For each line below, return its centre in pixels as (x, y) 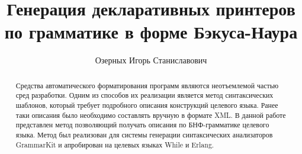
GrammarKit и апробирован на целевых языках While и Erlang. (115, 144)
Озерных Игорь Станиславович (151, 60)
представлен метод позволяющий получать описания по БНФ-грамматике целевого (142, 125)
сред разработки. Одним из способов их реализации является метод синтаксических (144, 95)
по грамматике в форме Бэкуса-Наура (151, 32)
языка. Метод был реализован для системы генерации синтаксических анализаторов (144, 134)
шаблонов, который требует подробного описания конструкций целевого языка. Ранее (147, 105)
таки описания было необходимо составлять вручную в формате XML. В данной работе (151, 115)
